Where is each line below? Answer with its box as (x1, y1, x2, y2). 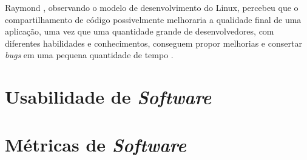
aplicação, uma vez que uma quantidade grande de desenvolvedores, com (5, 25, 274, 38)
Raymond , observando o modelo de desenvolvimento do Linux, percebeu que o (5, 1, 299, 13)
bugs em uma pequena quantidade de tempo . (5, 48, 174, 61)
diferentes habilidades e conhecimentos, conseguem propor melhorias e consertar (5, 36, 302, 49)
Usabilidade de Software (5, 84, 212, 110)
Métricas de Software (5, 132, 186, 157)
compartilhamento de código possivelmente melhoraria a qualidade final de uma (5, 13, 302, 25)
